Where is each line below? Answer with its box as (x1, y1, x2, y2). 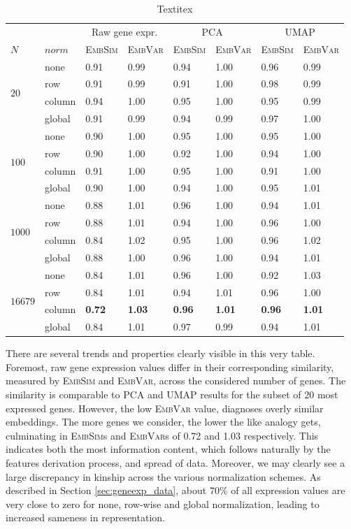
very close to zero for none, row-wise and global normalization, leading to (6, 496, 320, 511)
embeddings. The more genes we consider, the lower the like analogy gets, (6, 414, 321, 429)
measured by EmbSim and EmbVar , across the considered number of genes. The (6, 373, 346, 388)
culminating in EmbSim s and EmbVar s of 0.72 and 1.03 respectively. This (6, 428, 319, 442)
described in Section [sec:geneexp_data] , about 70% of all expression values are (6, 483, 345, 498)
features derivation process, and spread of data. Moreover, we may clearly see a (6, 456, 345, 470)
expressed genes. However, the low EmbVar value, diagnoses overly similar (6, 400, 324, 415)
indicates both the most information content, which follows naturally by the (6, 442, 331, 456)
